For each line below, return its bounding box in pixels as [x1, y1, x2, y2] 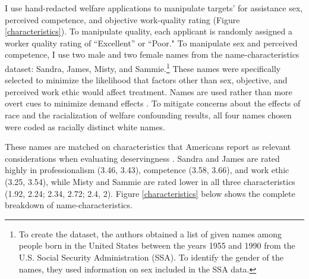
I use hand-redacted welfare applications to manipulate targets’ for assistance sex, [5, 2, 303, 14]
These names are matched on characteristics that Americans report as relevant [5, 140, 291, 153]
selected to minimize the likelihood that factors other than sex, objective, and [5, 74, 288, 86]
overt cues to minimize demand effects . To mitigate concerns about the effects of [5, 97, 301, 109]
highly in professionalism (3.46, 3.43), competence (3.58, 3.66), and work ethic [5, 164, 289, 176]
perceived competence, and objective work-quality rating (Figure [5, 13, 240, 26]
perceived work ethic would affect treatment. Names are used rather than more [5, 85, 292, 98]
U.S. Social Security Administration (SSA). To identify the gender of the [18, 250, 283, 263]
